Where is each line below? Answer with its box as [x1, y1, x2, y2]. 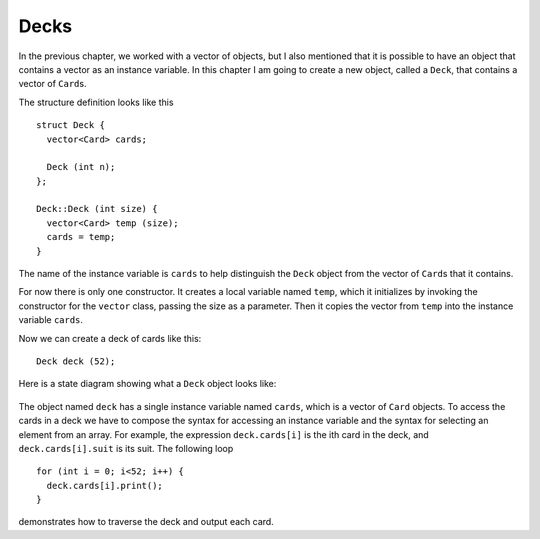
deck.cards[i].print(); [46, 480, 164, 491]
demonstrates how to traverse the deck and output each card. [18, 516, 274, 528]
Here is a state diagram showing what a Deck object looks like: [18, 378, 277, 390]
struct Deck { [36, 120, 105, 131]
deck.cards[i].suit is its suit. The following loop [18, 442, 234, 454]
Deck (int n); [46, 161, 116, 173]
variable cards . [18, 314, 84, 326]
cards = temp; [46, 231, 116, 243]
